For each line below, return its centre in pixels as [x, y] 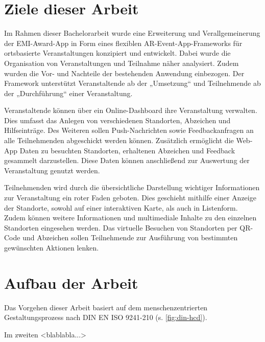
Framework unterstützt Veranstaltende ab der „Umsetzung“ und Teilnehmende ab [132, 83]
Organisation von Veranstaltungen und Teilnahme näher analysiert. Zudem [122, 63]
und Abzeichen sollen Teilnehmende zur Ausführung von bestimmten [130, 237]
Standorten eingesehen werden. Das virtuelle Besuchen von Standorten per [121, 227]
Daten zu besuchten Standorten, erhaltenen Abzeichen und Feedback [127, 150]
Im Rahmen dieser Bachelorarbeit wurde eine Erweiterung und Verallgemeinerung [132, 33]
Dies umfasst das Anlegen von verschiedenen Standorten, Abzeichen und [117, 120]
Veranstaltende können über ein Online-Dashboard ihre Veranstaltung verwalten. [131, 110]
